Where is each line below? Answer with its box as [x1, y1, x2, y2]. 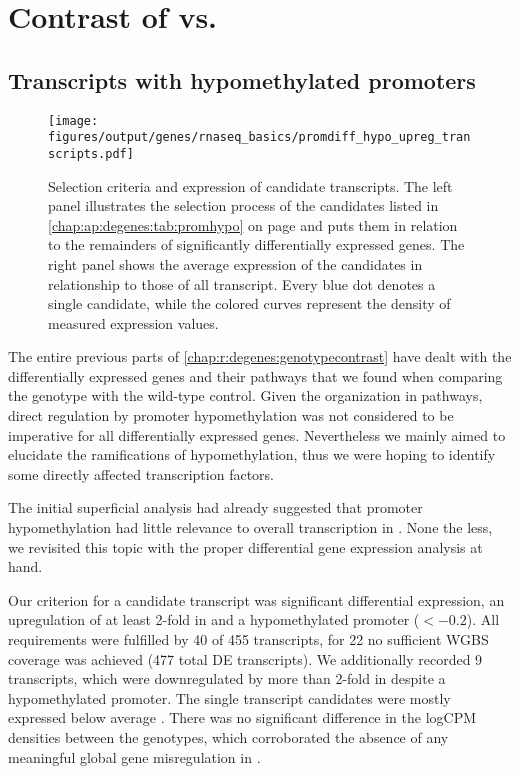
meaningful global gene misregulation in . [8, 746, 261, 767]
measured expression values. [48, 312, 219, 333]
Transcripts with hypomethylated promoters [8, 64, 476, 95]
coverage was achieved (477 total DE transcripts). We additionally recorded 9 [8, 648, 483, 669]
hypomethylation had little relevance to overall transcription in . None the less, [8, 517, 493, 538]
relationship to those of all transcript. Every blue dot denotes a [48, 273, 436, 294]
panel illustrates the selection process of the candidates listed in [48, 195, 439, 216]
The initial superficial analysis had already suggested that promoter [8, 497, 423, 518]
